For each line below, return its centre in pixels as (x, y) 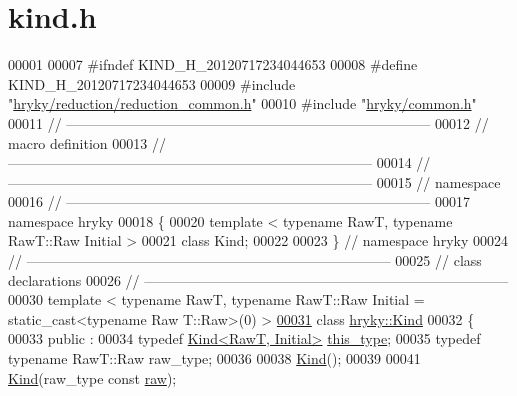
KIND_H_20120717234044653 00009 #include (152, 83)
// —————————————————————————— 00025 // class (245, 260)
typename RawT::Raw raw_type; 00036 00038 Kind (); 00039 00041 (214, 358)
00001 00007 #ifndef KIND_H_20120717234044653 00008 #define (213, 64)
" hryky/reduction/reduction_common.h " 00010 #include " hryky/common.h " (242, 103)
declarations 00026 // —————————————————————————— (258, 279)
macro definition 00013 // (87, 142)
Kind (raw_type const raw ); (92, 377)
